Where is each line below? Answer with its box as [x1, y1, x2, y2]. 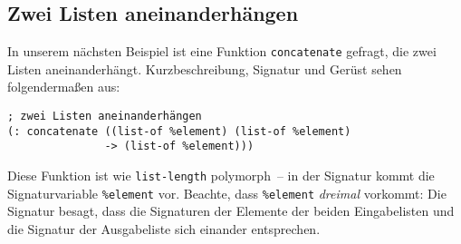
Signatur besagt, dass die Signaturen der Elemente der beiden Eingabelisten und [7, 201, 455, 220]
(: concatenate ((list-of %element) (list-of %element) [7, 124, 351, 138]
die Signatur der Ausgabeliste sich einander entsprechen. [7, 219, 321, 238]
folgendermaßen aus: [7, 77, 120, 96]
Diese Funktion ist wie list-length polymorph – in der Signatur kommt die [7, 166, 435, 185]
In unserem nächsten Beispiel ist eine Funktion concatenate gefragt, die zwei [7, 42, 437, 61]
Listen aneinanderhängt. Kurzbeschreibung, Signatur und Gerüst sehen [7, 59, 402, 78]
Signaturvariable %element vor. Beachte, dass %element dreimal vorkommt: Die [7, 183, 447, 202]
